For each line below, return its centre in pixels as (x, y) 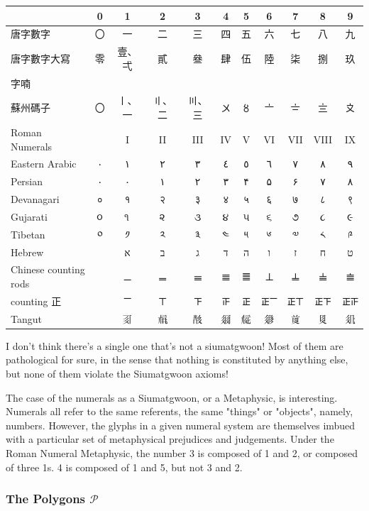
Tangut (26, 318)
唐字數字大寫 (40, 58)
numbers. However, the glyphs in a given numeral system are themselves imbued (181, 425)
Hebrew (27, 252)
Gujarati (29, 216)
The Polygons (46, 499)
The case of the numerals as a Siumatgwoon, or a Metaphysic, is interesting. (172, 397)
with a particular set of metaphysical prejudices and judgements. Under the (170, 439)
